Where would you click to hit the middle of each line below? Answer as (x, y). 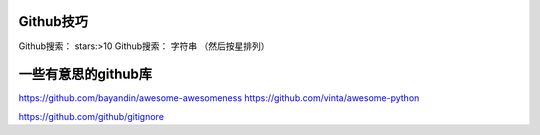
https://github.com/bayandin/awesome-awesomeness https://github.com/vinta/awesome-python (219, 98)
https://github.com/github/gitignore (91, 116)
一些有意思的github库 (85, 74)
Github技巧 (53, 21)
